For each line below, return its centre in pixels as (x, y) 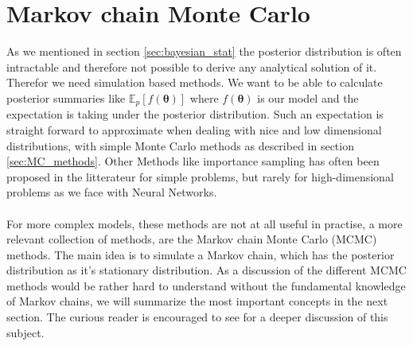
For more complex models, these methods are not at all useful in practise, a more (205, 223)
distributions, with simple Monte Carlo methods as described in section (180, 145)
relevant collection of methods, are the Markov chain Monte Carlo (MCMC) (192, 239)
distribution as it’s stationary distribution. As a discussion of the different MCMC (206, 270)
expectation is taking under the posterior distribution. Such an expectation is (195, 114)
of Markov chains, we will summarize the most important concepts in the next (197, 301)
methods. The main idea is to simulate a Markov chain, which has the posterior (201, 254)
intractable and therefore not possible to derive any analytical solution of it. (192, 66)
